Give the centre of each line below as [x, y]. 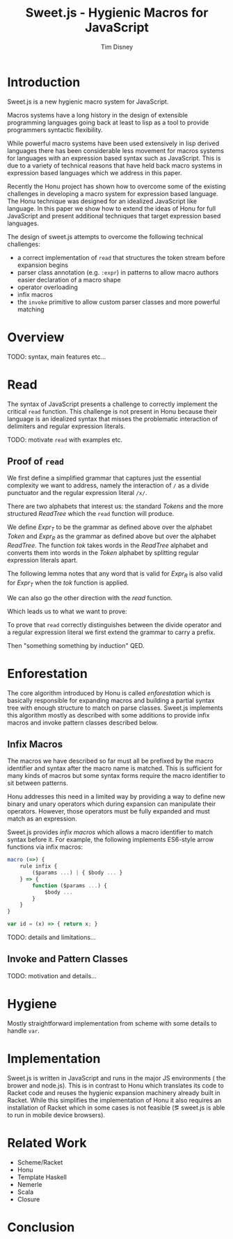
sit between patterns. [38, 783]
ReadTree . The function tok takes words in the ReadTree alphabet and [108, 545]
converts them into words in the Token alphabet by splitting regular [103, 552]
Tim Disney [117, 47]
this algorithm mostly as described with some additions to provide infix [109, 715]
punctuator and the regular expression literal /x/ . [77, 493]
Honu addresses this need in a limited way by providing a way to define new [116, 797]
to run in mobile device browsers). [56, 1115]
